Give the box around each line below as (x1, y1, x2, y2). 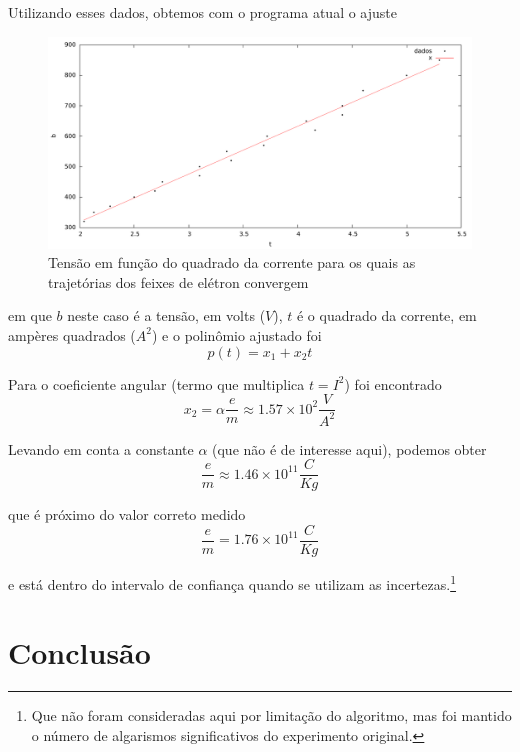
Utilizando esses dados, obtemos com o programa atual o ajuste (8, 2, 398, 22)
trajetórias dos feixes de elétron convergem (48, 271, 309, 292)
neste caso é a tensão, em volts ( (67, 305, 266, 326)
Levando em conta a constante (8, 438, 194, 459)
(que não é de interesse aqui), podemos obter (212, 438, 487, 459)
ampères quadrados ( (8, 324, 136, 345)
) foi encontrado (344, 373, 442, 394)
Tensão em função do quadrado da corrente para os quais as (48, 252, 416, 273)
